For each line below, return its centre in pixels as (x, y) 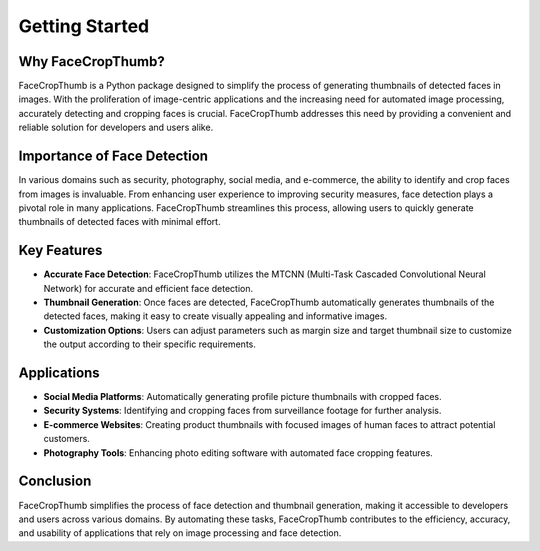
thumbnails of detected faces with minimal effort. (119, 222)
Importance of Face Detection (113, 156)
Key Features (60, 250)
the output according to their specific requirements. (150, 344)
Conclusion (55, 481)
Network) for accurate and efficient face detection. (148, 288)
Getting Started (84, 26)
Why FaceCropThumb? (91, 61)
